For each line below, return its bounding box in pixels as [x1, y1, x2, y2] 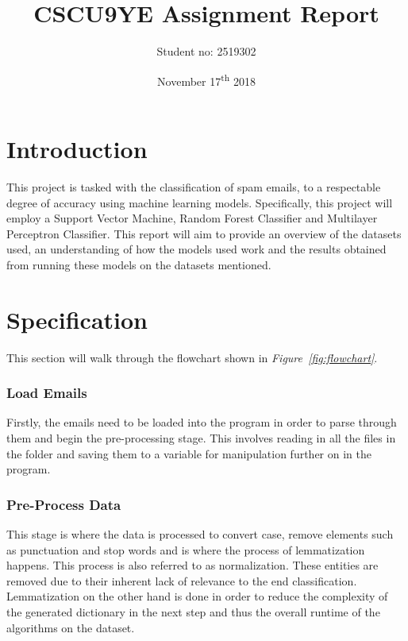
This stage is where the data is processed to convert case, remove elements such [6, 526, 394, 542]
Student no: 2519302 [156, 43, 256, 60]
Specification [6, 303, 148, 335]
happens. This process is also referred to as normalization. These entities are [6, 557, 379, 573]
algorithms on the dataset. [6, 619, 135, 635]
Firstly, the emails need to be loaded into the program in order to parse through [6, 414, 397, 431]
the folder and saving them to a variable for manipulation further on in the [6, 445, 371, 461]
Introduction [6, 132, 148, 164]
